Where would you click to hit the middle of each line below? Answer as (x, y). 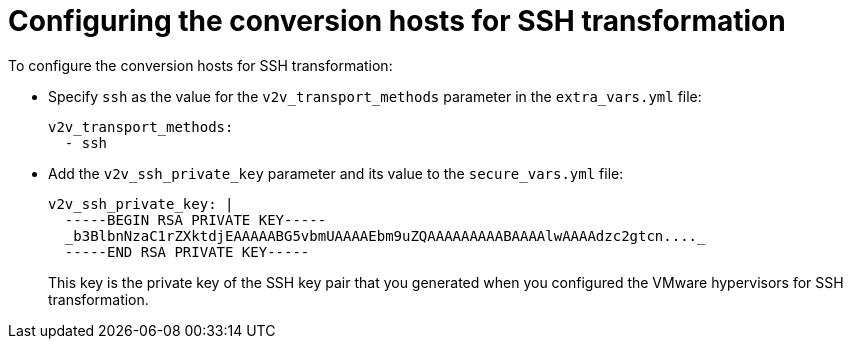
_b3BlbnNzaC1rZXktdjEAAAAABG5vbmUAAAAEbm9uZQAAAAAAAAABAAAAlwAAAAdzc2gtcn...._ (385, 235)
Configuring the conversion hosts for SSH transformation (397, 21)
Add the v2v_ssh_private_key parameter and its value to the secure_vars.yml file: (336, 173)
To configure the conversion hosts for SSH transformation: (200, 65)
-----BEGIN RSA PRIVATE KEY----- (195, 219)
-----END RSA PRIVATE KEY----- (187, 251)
